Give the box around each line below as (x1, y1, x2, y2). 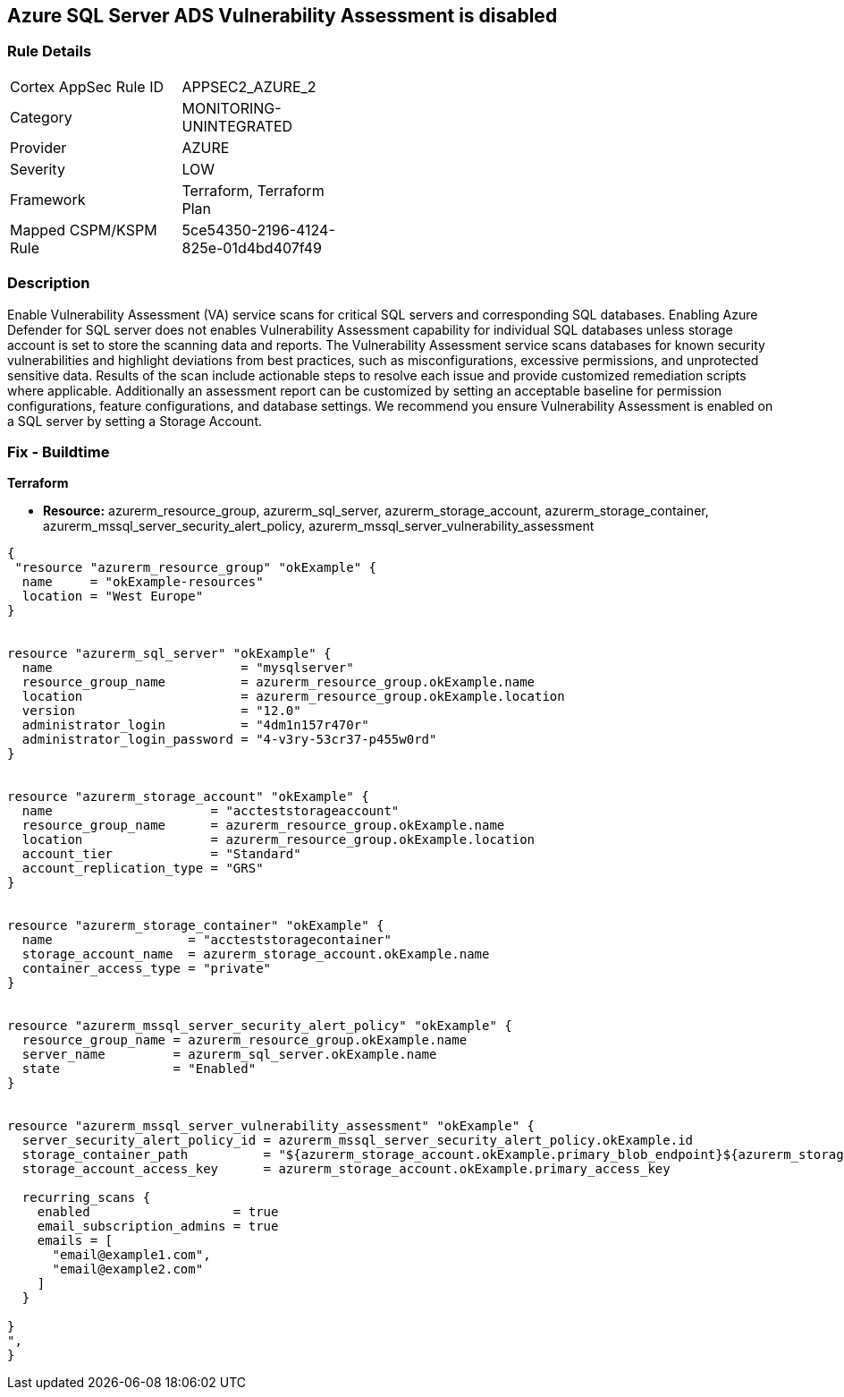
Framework (10, 190, 86, 209)
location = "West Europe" (21, 589, 204, 604)
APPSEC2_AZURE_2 (181, 77, 316, 96)
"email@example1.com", (52, 1248, 211, 1263)
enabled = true (37, 1205, 279, 1220)
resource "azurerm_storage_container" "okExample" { (7, 918, 384, 933)
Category (10, 107, 72, 126)
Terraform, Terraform (181, 181, 325, 200)
